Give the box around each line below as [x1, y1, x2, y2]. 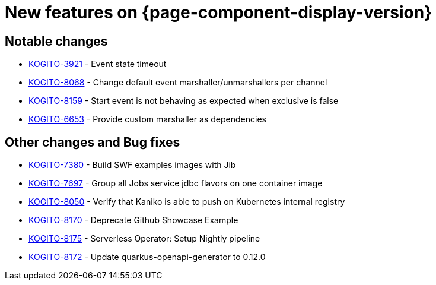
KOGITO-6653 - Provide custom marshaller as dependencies [28, 114, 266, 125]
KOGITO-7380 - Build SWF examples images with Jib [28, 160, 236, 170]
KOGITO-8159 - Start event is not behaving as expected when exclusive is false [28, 96, 339, 106]
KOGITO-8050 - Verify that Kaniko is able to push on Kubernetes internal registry [28, 197, 345, 207]
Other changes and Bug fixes [5, 134, 180, 150]
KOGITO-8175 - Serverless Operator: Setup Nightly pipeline [28, 233, 260, 244]
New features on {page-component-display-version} [5, 2, 432, 23]
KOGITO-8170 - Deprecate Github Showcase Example [28, 215, 238, 226]
